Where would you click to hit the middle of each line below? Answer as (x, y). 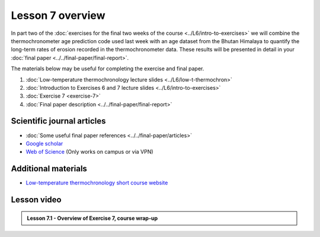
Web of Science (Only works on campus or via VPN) (89, 152)
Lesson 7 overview (58, 15)
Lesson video (36, 200)
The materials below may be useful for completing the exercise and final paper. (108, 69)
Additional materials (49, 169)
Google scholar (44, 143)
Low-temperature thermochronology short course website (97, 183)
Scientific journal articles (58, 121)
